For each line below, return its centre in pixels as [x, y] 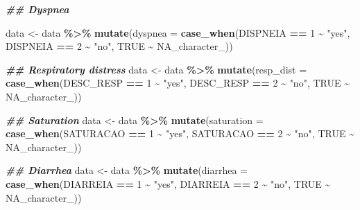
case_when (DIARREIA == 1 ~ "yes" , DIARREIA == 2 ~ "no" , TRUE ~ [168, 183]
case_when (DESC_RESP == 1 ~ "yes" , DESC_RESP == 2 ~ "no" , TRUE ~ [178, 83]
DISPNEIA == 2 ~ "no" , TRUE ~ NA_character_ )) [119, 46]
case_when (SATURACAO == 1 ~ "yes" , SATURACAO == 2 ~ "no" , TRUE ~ [180, 133]
